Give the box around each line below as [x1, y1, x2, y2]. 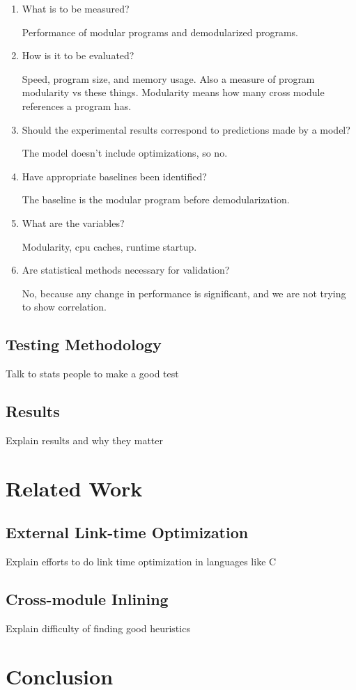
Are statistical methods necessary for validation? [22, 262, 230, 277]
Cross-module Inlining [6, 588, 169, 610]
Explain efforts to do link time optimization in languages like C [6, 554, 277, 569]
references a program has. [22, 98, 132, 113]
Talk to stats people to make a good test [6, 366, 179, 381]
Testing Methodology [6, 334, 162, 355]
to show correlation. [22, 299, 107, 314]
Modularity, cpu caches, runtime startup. [22, 239, 197, 253]
